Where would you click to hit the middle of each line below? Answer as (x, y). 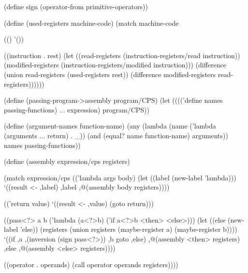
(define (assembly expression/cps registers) (67, 161)
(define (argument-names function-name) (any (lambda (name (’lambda (110, 126)
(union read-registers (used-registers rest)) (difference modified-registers (110, 74)
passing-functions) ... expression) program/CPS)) (77, 109)
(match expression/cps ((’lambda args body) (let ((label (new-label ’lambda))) (120, 177)
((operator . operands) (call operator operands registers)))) (91, 264)
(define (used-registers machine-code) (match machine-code (91, 23)
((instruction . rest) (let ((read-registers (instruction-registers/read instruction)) (122, 55)
